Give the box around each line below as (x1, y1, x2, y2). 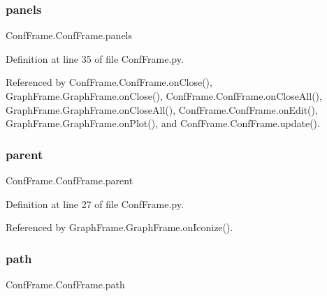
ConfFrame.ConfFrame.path (6, 277, 125, 291)
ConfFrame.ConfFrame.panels (6, 28, 133, 43)
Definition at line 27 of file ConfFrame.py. (6, 196, 184, 211)
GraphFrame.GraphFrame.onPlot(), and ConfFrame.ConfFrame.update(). (6, 116, 320, 131)
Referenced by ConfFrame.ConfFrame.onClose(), (6, 75, 212, 89)
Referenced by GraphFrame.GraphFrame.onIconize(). (6, 220, 233, 235)
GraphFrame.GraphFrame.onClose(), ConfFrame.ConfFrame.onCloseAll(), (6, 89, 322, 103)
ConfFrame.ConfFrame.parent (6, 173, 133, 187)
